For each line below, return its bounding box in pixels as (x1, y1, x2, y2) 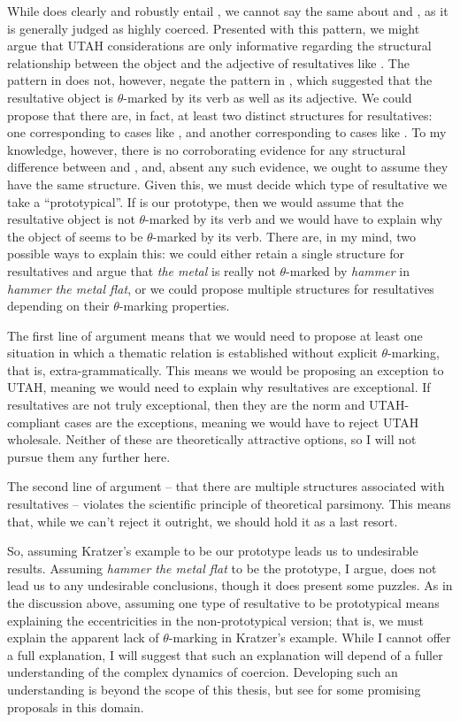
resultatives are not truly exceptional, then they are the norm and (7, 396, 365, 414)
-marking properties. (119, 296, 230, 315)
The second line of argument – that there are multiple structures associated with (7, 477, 445, 495)
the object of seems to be (7, 227, 143, 245)
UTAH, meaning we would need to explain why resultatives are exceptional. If (7, 378, 431, 396)
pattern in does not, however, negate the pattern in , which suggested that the (7, 71, 433, 89)
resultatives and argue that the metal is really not (7, 261, 276, 280)
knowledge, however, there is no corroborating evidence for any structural (7, 140, 406, 158)
